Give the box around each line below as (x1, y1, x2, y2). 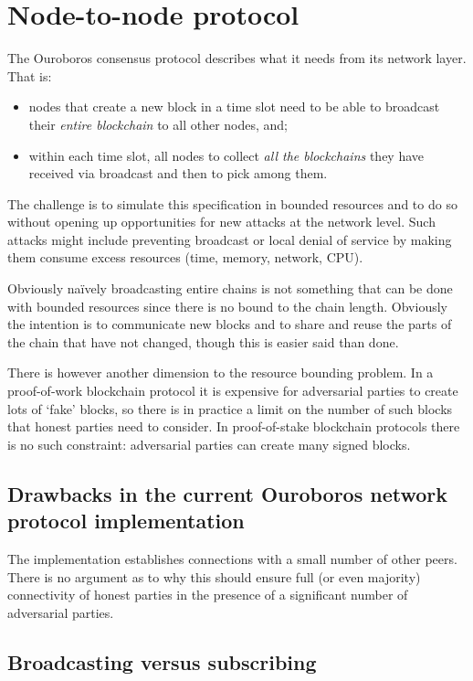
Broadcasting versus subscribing (7, 647, 317, 676)
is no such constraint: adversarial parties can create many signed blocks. (7, 434, 411, 453)
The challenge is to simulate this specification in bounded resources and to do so (7, 194, 457, 213)
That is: (7, 66, 52, 85)
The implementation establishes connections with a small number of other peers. (7, 549, 457, 568)
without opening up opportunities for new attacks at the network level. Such (7, 212, 436, 231)
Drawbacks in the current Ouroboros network (7, 479, 448, 507)
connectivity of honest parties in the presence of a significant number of (7, 585, 408, 604)
